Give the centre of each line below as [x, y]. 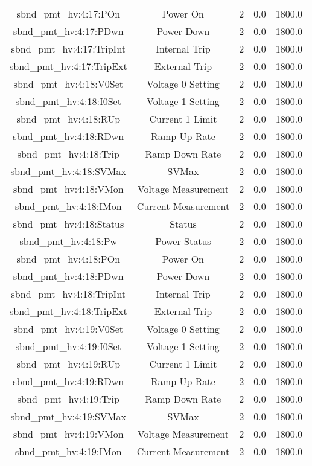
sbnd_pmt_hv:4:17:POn [68, 14]
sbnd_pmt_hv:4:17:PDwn [68, 31]
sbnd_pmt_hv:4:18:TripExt [68, 311]
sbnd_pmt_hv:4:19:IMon [68, 451]
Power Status [183, 241]
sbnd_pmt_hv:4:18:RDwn [68, 136]
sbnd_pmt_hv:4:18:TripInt [68, 294]
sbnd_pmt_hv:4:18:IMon [68, 206]
